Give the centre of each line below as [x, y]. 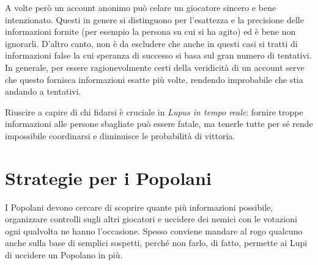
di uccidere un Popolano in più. [64, 255]
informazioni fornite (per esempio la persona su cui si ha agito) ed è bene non [150, 31]
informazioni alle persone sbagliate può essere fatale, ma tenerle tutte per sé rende [159, 124]
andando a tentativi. [43, 91]
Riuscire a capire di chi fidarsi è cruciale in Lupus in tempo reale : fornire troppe [154, 111]
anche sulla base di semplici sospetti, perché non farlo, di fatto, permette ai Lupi [156, 243]
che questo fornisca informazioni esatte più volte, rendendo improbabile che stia [154, 79]
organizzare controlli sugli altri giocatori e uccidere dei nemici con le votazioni [151, 219]
